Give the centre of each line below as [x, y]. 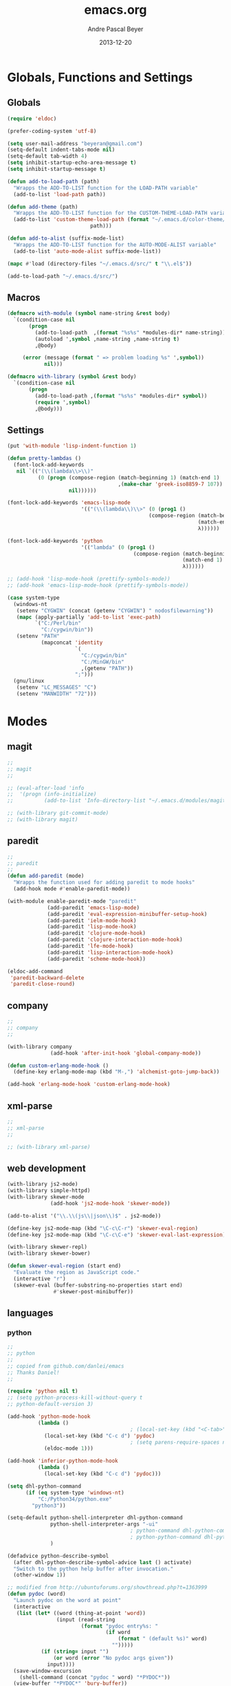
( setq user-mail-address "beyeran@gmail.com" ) [75, 143]
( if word [118, 1632]
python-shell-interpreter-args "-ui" [104, 1524]
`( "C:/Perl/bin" [58, 623]
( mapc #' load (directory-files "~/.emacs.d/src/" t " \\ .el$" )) [100, 264]
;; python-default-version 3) [51, 1404]
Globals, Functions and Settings [100, 77]
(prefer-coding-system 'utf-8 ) [52, 131]
